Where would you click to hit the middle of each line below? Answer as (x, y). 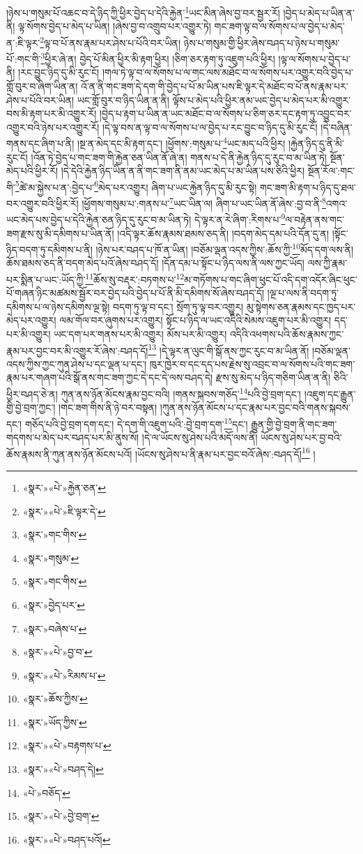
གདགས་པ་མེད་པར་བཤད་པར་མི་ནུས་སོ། (73, 437)
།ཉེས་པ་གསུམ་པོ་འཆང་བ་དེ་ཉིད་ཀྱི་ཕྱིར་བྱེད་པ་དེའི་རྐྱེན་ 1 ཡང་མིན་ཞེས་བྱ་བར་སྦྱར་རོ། (143, 12)
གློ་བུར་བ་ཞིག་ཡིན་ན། (42, 86)
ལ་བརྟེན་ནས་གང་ (315, 219)
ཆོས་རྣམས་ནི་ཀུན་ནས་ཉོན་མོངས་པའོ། (69, 454)
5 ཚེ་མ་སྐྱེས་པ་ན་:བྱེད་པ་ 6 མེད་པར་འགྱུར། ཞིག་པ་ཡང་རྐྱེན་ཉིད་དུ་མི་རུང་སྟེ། (136, 186)
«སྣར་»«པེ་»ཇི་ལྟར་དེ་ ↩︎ (64, 511)
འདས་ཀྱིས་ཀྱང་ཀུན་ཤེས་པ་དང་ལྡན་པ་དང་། (77, 363)
